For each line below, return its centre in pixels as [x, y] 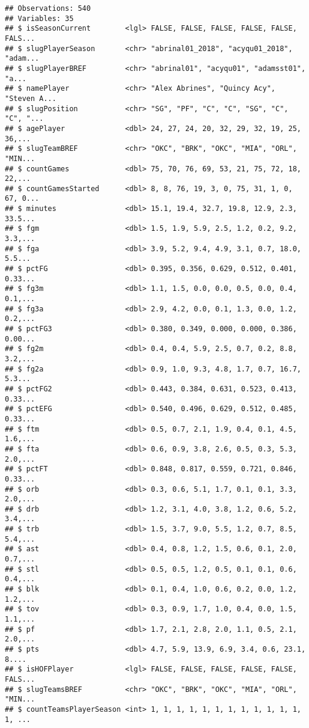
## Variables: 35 [39, 18]
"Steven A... [31, 98]
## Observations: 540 [48, 8]
